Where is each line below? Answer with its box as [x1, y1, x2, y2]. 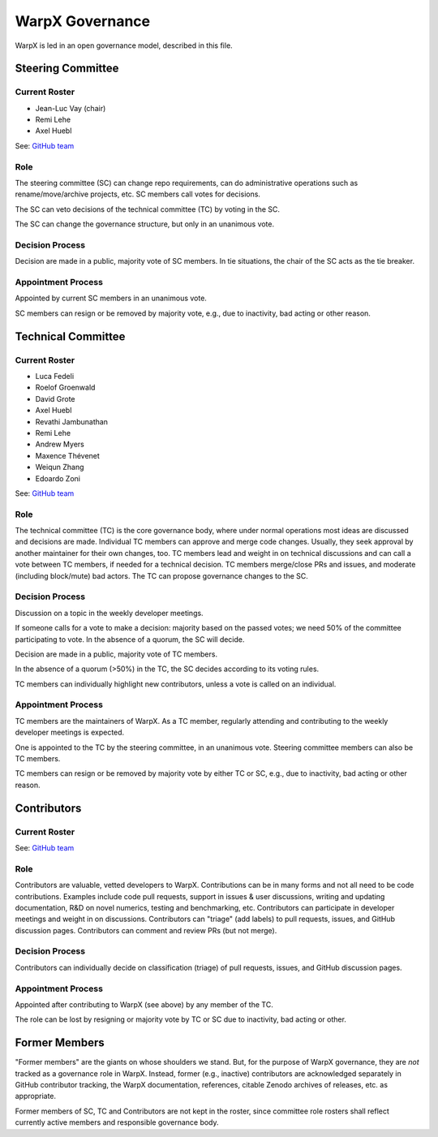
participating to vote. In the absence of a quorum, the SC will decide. [15, 634, 245, 644]
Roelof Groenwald [35, 382, 96, 393]
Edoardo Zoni [35, 473, 81, 483]
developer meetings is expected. [15, 727, 125, 738]
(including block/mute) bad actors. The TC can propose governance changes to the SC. [15, 571, 308, 580]
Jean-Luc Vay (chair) [35, 103, 106, 113]
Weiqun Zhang [35, 463, 84, 472]
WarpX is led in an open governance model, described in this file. [15, 41, 233, 50]
